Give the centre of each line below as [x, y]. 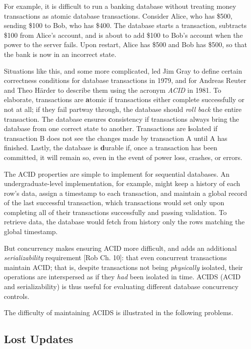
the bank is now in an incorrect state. [60, 54]
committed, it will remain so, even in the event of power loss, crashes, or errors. [123, 157]
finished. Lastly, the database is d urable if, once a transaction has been [111, 148]
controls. [17, 296]
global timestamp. [31, 231]
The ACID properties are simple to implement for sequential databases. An [117, 174]
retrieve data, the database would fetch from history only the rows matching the [124, 222]
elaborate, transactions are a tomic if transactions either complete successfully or [124, 99]
